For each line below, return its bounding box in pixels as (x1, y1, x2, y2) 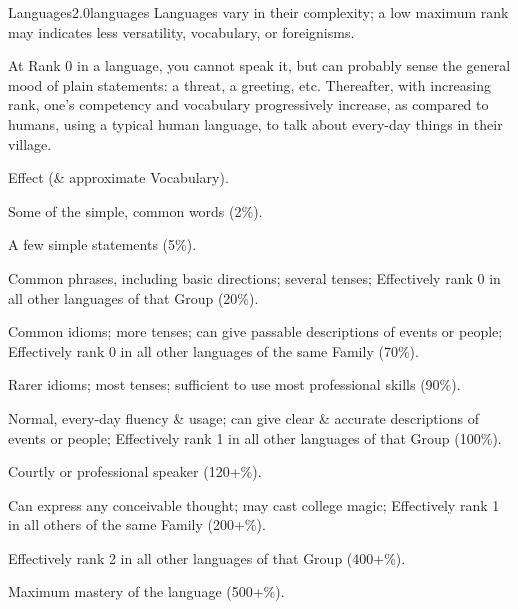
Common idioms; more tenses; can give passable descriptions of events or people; (8, 321, 503, 342)
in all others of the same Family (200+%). (8, 514, 266, 535)
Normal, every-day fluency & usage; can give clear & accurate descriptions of (8, 407, 479, 428)
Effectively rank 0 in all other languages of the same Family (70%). (8, 340, 419, 361)
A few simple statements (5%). (8, 234, 197, 255)
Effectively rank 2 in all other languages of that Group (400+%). (8, 547, 406, 568)
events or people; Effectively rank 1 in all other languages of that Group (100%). (8, 427, 502, 448)
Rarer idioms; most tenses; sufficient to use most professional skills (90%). (8, 374, 461, 395)
